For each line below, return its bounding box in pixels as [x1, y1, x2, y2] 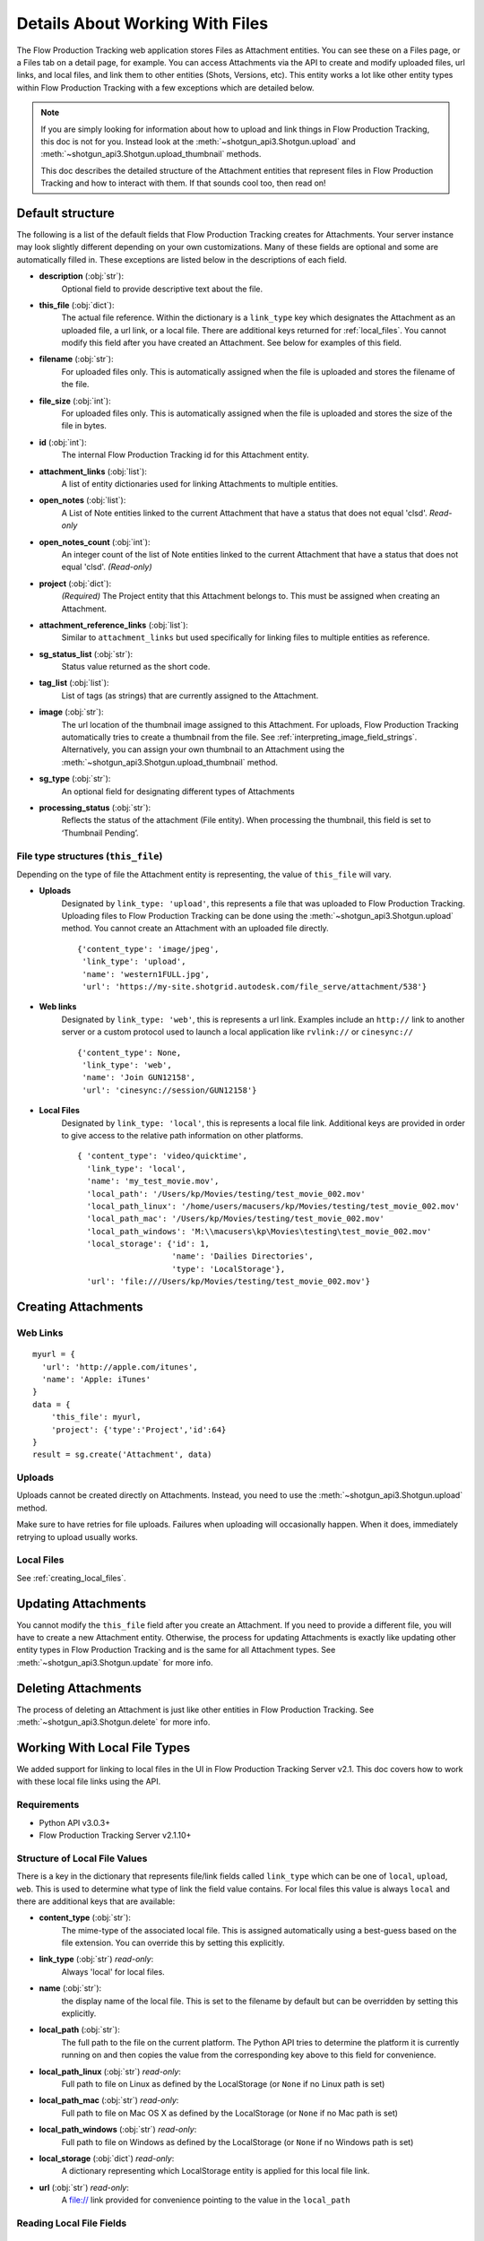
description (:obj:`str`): [39, 271, 125, 281]
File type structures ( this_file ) [16, 850, 163, 862]
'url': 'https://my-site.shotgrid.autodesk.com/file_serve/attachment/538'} [82, 982, 428, 992]
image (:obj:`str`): [39, 706, 104, 717]
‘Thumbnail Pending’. [61, 827, 139, 838]
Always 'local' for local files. [61, 1966, 165, 1977]
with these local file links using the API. [16, 1776, 161, 1787]
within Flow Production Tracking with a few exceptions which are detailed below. [16, 82, 315, 93]
